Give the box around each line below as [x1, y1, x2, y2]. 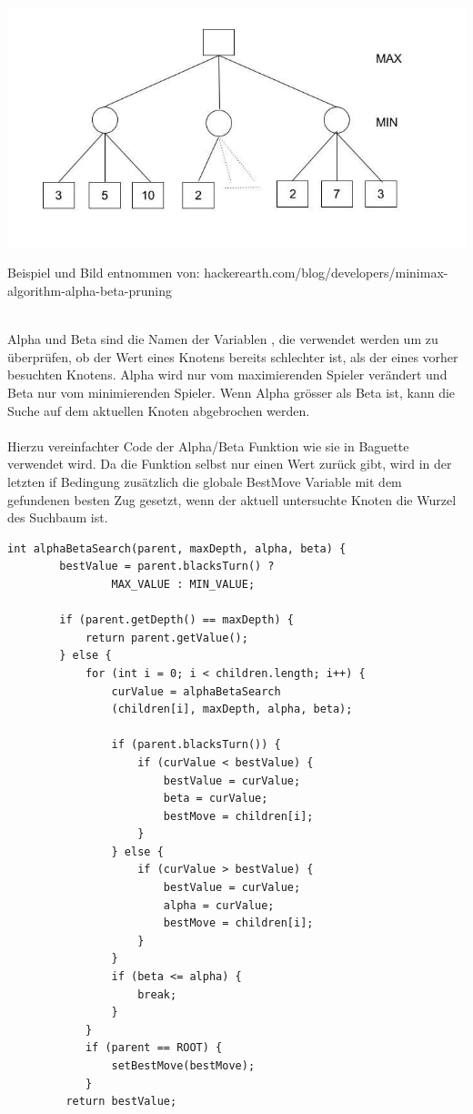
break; [137, 987, 177, 1001]
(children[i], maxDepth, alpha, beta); [111, 703, 353, 716]
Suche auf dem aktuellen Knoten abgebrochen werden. [7, 400, 310, 420]
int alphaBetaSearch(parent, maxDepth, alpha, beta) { [7, 542, 347, 555]
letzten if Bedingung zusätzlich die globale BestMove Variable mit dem [7, 472, 402, 491]
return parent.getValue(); [85, 631, 248, 644]
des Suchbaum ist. [7, 508, 108, 527]
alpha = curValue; [163, 898, 275, 912]
